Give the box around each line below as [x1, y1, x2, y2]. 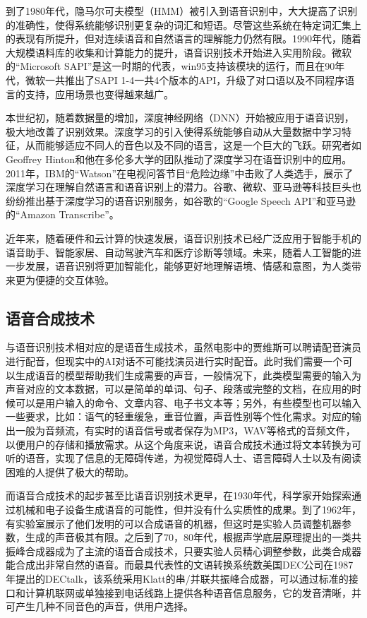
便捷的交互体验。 [35, 272, 114, 287]
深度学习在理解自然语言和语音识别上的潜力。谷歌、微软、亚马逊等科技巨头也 [6, 179, 361, 194]
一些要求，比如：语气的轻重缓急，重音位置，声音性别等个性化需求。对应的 [6, 409, 351, 424]
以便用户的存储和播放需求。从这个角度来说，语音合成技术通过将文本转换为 [6, 436, 351, 451]
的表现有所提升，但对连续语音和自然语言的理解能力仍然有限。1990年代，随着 [6, 31, 361, 46]
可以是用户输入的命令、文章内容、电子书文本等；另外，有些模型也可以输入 [15, 395, 361, 410]
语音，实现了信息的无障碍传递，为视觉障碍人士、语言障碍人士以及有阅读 [25, 451, 361, 465]
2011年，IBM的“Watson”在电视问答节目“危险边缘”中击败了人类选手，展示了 [6, 165, 354, 180]
